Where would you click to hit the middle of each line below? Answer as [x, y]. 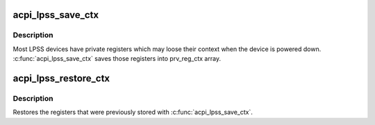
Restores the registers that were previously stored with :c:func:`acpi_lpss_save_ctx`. [133, 112]
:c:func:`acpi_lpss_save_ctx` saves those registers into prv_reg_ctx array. [117, 59]
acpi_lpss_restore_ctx [61, 78]
